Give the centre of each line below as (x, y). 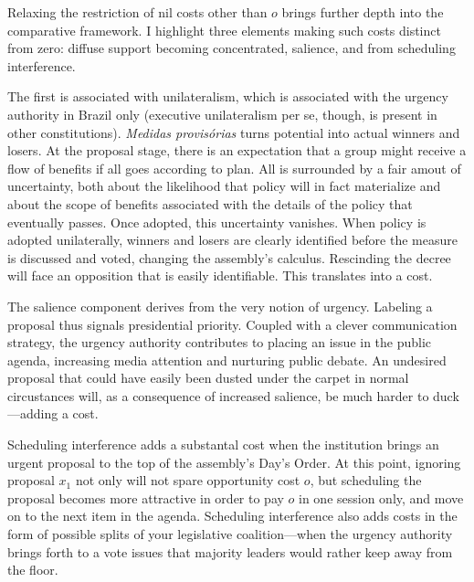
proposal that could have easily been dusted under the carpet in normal (208, 378)
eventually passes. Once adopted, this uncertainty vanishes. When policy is (217, 222)
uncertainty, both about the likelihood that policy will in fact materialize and (224, 186)
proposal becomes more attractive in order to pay (146, 497)
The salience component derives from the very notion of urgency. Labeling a (220, 306)
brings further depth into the (363, 12)
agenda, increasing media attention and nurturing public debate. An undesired (227, 360)
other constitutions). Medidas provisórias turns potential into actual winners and (234, 132)
